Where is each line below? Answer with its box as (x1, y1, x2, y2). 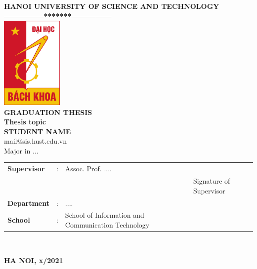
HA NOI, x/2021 (4, 255, 63, 265)
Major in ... (4, 145, 39, 155)
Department (7, 197, 49, 208)
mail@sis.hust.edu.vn (4, 136, 67, 146)
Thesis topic (4, 116, 46, 127)
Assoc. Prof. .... (65, 163, 112, 174)
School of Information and (65, 210, 144, 220)
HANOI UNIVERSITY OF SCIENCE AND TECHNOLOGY (4, 1, 219, 11)
